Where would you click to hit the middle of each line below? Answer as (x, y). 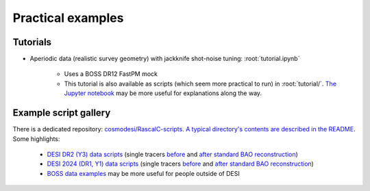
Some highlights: (36, 139)
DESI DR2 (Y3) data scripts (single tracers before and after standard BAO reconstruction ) (172, 154)
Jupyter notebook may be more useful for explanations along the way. (163, 93)
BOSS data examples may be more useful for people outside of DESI (143, 173)
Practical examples (68, 18)
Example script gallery (62, 113)
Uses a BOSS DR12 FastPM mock (111, 74)
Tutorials (32, 42)
